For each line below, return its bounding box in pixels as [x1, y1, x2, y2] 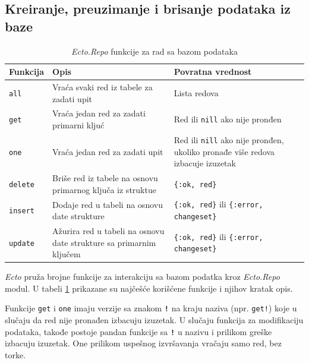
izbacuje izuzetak [174, 157, 236, 169]
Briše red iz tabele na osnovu [52, 172, 158, 184]
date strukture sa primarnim [52, 236, 156, 248]
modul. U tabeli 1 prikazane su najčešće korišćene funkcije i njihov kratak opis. [5, 282, 293, 294]
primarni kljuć [52, 119, 105, 131]
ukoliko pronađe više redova [174, 145, 275, 157]
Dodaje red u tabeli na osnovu [52, 198, 163, 210]
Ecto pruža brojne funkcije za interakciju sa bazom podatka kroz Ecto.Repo [5, 270, 280, 283]
